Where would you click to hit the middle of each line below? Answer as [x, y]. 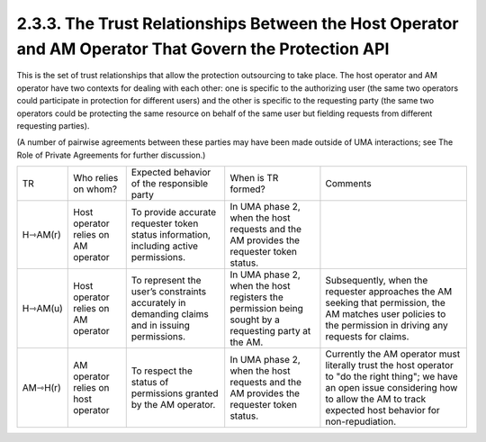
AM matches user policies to [386, 314]
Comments [349, 184]
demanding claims [170, 314]
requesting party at [270, 331]
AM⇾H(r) [42, 388]
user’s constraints [169, 292]
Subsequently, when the [377, 281]
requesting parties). [53, 125]
